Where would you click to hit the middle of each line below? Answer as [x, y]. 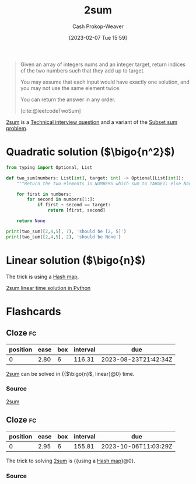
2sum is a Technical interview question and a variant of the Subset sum [92, 122]
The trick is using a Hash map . [43, 276]
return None [31, 221]
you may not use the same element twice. [71, 88]
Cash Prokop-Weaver [98, 26]
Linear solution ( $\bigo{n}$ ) [76, 260]
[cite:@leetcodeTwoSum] [50, 110]
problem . [17, 128]
